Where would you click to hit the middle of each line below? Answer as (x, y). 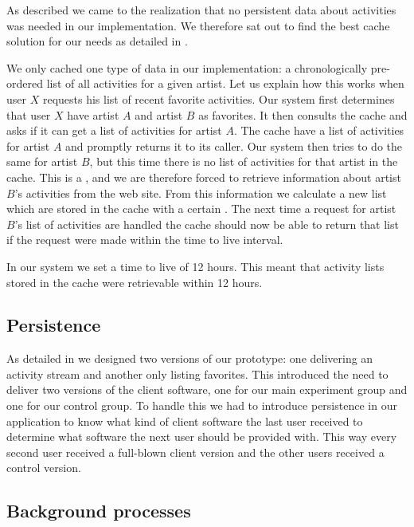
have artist (93, 114)
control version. (44, 468)
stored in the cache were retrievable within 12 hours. (135, 282)
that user (29, 114)
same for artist (42, 161)
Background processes (99, 511)
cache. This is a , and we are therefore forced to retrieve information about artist (204, 177)
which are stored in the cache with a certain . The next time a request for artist (201, 208)
